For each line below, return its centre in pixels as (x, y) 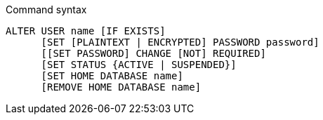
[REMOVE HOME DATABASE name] (121, 87)
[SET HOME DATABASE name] (112, 76)
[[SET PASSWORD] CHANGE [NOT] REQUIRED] (153, 53)
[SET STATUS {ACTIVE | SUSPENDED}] (139, 65)
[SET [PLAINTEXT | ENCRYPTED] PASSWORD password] (180, 42)
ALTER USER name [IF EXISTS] (86, 31)
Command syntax (46, 9)
